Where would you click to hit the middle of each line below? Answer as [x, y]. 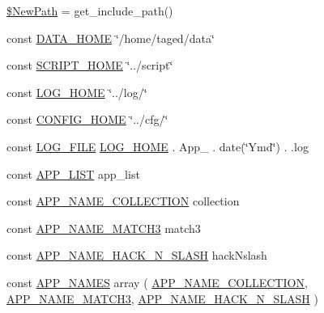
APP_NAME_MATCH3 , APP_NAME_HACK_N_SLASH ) [162, 298]
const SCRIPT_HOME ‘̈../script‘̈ [90, 65]
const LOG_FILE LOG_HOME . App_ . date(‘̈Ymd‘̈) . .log [158, 146]
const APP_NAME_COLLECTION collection [123, 201]
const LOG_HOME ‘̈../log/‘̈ [77, 92]
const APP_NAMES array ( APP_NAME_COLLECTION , [157, 282]
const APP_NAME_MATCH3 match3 [104, 228]
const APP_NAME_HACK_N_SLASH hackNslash [137, 255]
